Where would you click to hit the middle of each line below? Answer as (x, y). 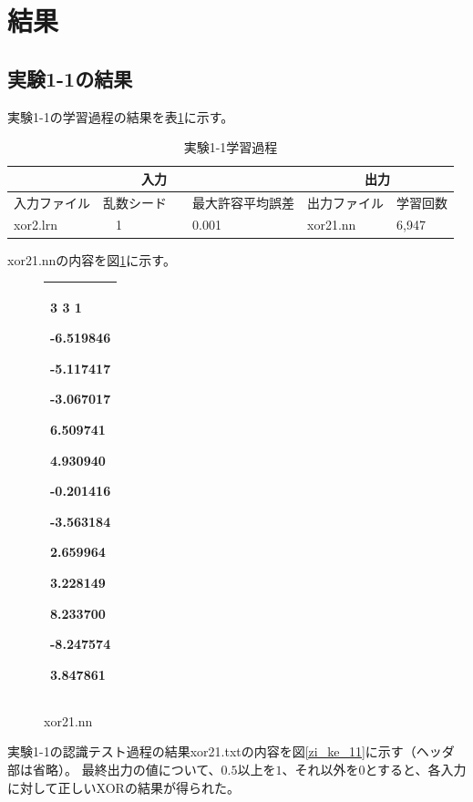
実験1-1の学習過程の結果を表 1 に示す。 (121, 116)
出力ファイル (345, 202)
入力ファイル (52, 202)
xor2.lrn (36, 225)
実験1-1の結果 (70, 78)
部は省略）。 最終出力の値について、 (114, 770)
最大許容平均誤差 (243, 202)
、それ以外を (320, 770)
